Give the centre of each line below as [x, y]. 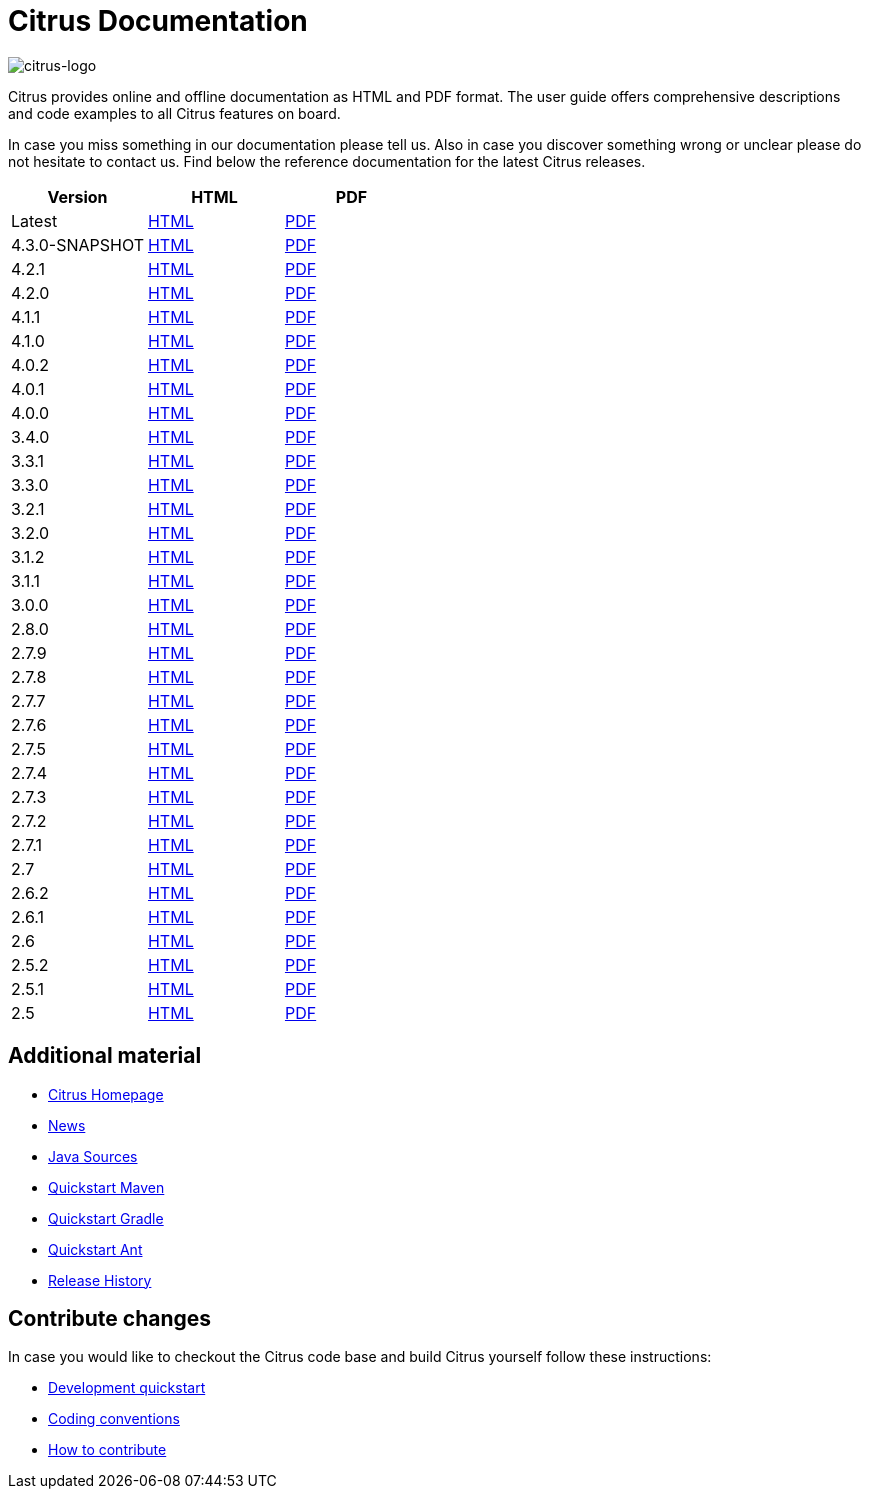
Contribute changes [110, 1319]
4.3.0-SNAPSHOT [77, 244]
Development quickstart [127, 1388]
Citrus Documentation [158, 21]
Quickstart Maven [106, 1187]
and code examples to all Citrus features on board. [174, 113]
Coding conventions [114, 1419]
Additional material [105, 1056]
